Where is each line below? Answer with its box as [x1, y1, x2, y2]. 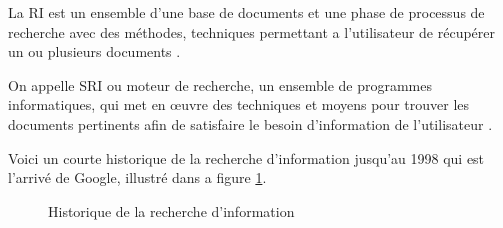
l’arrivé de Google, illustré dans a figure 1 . [8, 167, 267, 188]
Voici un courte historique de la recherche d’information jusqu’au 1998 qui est [8, 147, 485, 168]
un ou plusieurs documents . [8, 41, 181, 62]
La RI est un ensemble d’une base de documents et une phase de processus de [8, 2, 485, 22]
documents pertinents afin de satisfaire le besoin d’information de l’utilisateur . [8, 113, 493, 134]
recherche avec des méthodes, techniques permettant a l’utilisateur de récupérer [8, 21, 496, 42]
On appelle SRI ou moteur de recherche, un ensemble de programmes [8, 74, 433, 95]
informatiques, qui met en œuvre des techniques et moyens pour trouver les [8, 94, 470, 115]
